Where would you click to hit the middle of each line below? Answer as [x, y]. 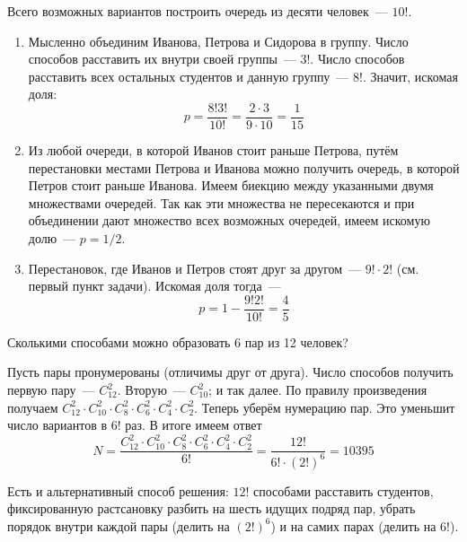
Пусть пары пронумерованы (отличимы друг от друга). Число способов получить [230, 372]
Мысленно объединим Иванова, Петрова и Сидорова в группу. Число [218, 41]
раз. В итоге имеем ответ [194, 425]
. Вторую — [151, 390]
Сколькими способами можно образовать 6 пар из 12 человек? [178, 341]
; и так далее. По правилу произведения [318, 390]
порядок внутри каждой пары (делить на [119, 525]
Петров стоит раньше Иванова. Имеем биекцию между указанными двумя [231, 185]
